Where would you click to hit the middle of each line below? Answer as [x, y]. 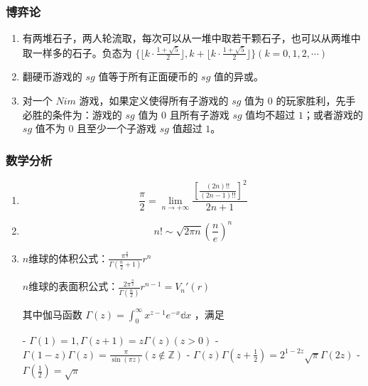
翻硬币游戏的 [52, 76]
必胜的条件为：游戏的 [72, 114]
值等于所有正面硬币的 [148, 76]
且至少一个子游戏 [117, 128]
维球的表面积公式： [74, 286]
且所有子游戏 [199, 114]
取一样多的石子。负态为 [77, 52]
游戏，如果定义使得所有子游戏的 [154, 100]
